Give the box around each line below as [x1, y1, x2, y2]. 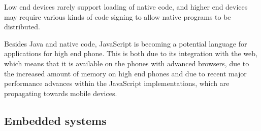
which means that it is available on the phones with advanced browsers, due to [4, 58, 249, 68]
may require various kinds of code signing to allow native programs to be [4, 11, 231, 22]
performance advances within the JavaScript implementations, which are [4, 78, 230, 89]
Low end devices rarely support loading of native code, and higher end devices [4, 2, 248, 12]
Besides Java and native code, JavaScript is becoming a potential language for [4, 38, 247, 49]
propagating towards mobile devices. [4, 88, 117, 98]
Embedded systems [4, 112, 107, 128]
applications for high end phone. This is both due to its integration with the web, [4, 48, 257, 59]
